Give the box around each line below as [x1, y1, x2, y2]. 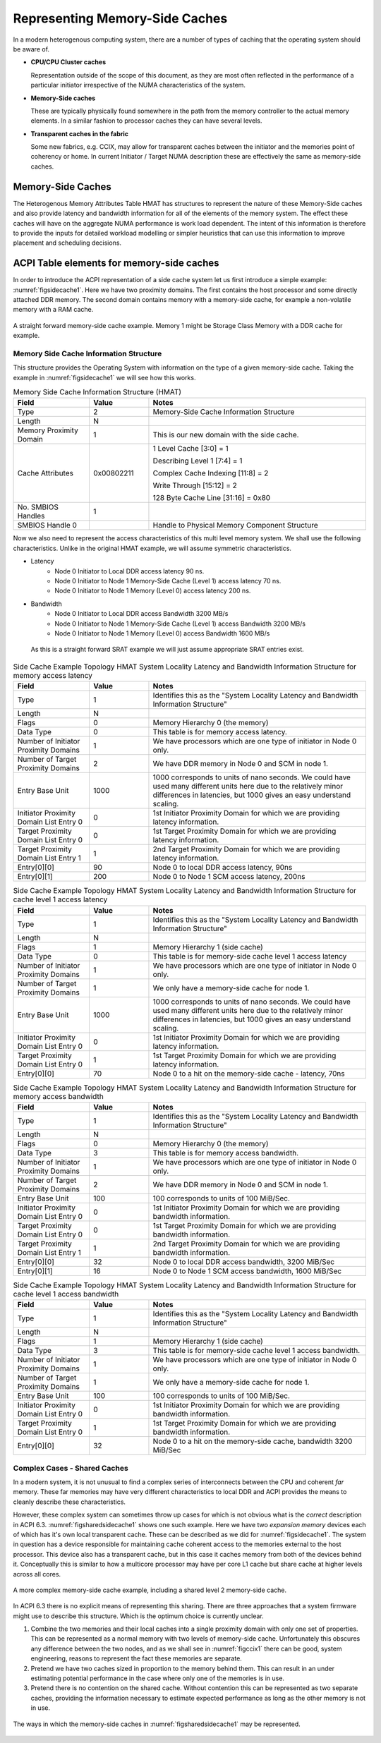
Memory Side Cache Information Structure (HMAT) [13, 387, 182, 397]
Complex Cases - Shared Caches [13, 1463, 128, 1473]
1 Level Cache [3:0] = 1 [152, 444, 229, 454]
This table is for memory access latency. [152, 727, 287, 737]
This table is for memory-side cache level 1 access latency [152, 951, 347, 961]
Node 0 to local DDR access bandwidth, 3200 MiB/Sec [152, 1256, 335, 1266]
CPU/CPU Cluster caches [30, 58, 106, 66]
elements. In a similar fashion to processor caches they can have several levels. [30, 116, 262, 125]
